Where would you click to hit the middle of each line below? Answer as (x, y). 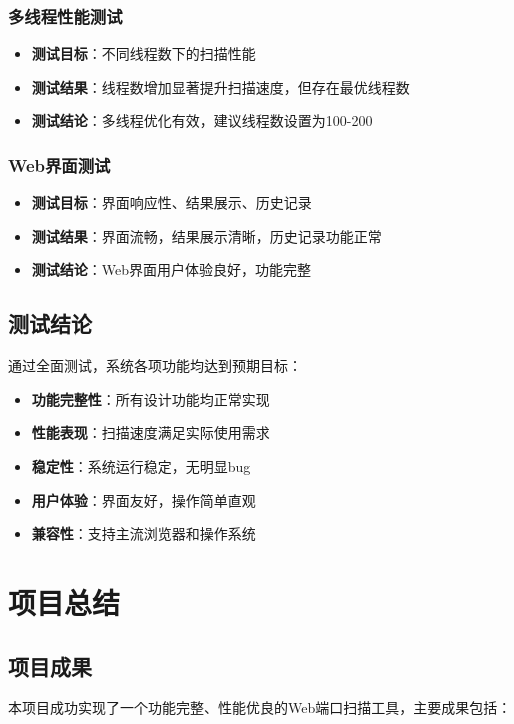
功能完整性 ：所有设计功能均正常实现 (150, 398)
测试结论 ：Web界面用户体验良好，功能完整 (171, 269)
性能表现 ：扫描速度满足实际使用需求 (150, 432)
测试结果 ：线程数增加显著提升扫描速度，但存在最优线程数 (220, 86)
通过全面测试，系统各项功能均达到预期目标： (155, 365)
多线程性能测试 (65, 15)
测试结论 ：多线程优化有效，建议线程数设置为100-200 (202, 120)
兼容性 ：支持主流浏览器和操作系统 (143, 533)
